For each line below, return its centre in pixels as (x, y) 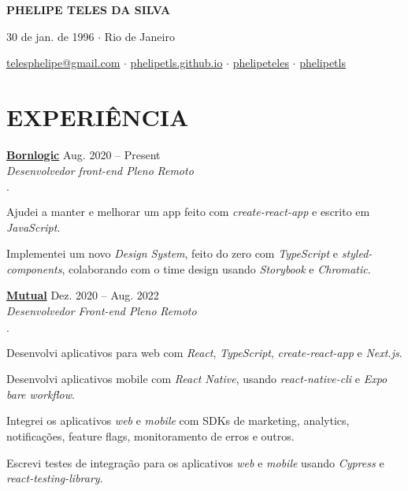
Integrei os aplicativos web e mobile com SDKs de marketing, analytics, (178, 420)
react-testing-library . (55, 478)
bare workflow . (41, 394)
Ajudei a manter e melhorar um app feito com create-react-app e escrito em (188, 212)
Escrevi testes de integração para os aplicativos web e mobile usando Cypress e (195, 462)
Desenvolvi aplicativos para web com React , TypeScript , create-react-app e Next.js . (204, 352)
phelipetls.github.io (176, 63)
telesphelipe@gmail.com (63, 63)
